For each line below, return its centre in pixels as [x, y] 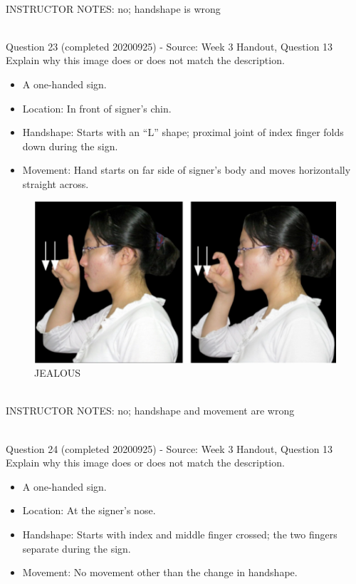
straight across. [56, 183]
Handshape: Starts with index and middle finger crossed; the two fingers [180, 534]
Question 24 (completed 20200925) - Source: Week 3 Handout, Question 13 [169, 448]
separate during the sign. [77, 548]
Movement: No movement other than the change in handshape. [160, 572]
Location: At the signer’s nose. [89, 510]
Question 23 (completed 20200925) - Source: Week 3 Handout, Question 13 [169, 46]
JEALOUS [58, 373]
